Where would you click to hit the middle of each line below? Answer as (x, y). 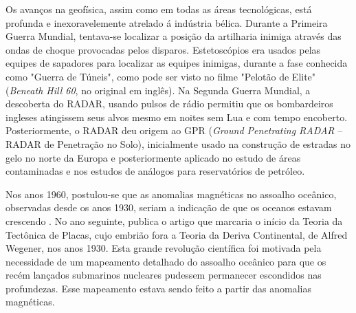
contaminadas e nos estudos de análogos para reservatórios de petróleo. (155, 171)
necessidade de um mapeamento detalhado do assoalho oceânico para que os (166, 261)
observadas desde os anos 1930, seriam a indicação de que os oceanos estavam (169, 207)
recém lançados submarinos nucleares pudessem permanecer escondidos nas (164, 275)
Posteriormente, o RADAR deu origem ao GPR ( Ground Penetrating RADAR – (174, 130)
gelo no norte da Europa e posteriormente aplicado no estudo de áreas (153, 157)
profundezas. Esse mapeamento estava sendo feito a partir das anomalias (158, 288)
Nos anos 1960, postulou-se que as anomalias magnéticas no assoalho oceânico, (171, 194)
